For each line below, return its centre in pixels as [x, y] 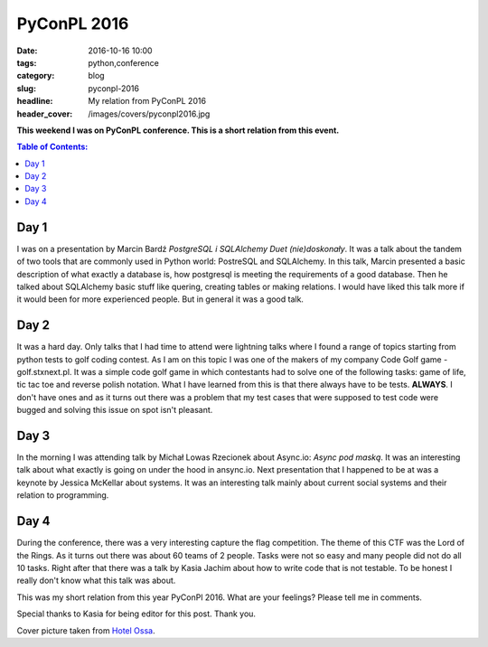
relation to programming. [63, 495]
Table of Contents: [52, 147]
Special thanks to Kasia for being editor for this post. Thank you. [136, 614]
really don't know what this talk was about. [96, 581]
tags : [27, 62]
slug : [26, 88]
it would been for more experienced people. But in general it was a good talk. [160, 299]
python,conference [124, 62]
